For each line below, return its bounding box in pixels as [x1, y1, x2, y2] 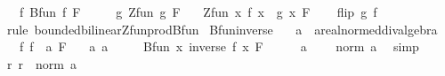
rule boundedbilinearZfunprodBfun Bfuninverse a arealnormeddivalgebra [6, 19, 438, 38]
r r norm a [6, 54, 77, 72]
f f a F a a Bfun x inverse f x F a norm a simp [19, 37, 419, 56]
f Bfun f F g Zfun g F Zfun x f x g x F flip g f [19, 3, 377, 20]
